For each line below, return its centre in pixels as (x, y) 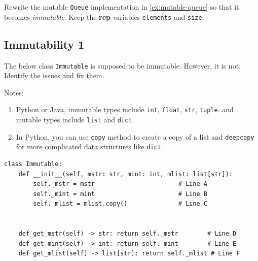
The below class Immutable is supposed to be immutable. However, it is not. (122, 65)
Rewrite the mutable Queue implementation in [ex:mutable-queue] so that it (122, 7)
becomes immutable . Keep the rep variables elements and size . (104, 17)
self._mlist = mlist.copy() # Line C (120, 204)
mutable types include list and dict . (75, 120)
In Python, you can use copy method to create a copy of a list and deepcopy (135, 136)
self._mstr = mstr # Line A (120, 184)
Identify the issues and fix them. (54, 75)
